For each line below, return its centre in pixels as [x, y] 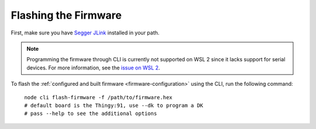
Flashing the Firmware [66, 15]
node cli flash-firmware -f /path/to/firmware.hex [98, 97]
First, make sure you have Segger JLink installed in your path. [85, 33]
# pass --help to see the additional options [91, 114]
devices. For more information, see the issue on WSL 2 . [93, 68]
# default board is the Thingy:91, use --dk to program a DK [114, 105]
